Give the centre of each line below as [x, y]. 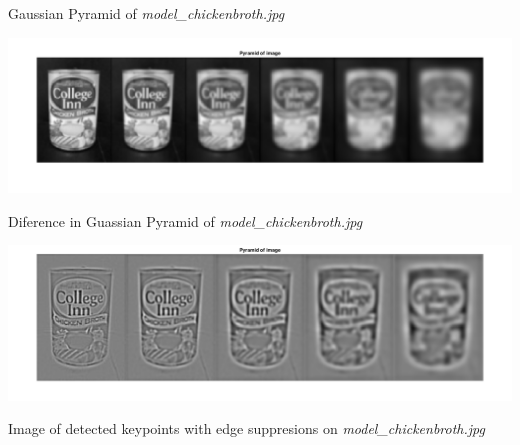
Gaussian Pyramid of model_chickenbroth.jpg [146, 13]
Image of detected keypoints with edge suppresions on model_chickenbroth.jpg [246, 428]
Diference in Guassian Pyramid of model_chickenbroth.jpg [185, 220]
